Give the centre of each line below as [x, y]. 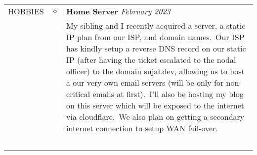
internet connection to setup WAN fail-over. [142, 128]
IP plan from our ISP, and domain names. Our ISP [155, 37]
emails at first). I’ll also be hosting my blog [168, 94]
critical [78, 94]
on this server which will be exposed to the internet [155, 105]
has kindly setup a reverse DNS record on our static [156, 48]
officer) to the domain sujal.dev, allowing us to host [155, 71]
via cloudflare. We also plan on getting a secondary [155, 117]
